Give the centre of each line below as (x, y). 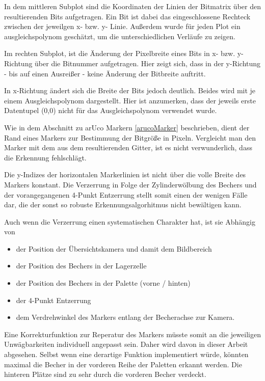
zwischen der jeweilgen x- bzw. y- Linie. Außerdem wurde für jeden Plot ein (122, 26)
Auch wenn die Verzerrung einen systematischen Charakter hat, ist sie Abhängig (130, 221)
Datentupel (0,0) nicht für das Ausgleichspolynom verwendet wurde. (111, 110)
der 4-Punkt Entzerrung (54, 300)
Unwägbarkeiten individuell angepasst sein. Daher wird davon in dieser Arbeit (126, 344)
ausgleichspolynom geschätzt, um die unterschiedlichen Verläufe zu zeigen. (120, 36)
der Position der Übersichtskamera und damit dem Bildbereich (114, 248)
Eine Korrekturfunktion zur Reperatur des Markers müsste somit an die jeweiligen (132, 334)
